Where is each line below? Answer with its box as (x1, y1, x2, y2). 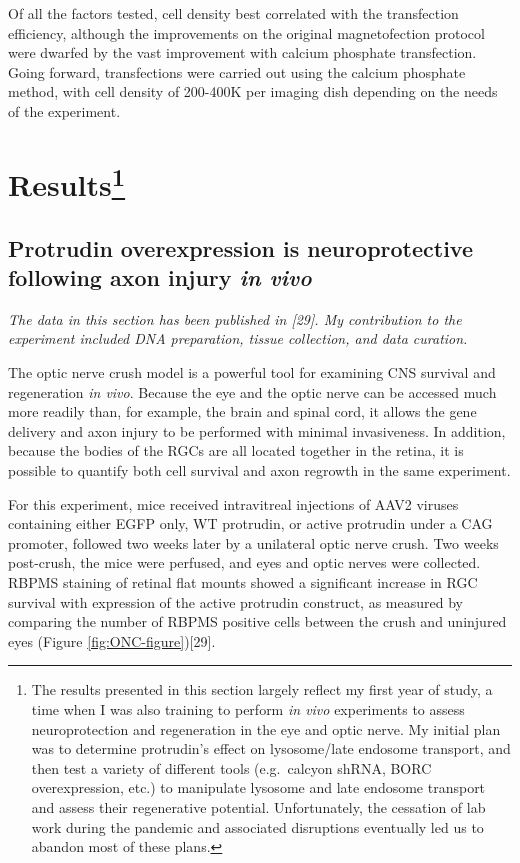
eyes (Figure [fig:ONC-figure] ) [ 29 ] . (8, 630, 216, 651)
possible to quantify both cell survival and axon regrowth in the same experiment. (8, 460, 511, 481)
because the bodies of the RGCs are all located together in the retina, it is (8, 440, 464, 461)
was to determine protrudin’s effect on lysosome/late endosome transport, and (31, 738, 511, 759)
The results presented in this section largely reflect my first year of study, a (31, 679, 493, 700)
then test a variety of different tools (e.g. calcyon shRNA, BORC (31, 757, 432, 778)
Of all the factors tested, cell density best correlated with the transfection (8, 3, 459, 23)
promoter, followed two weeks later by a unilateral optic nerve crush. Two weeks (8, 532, 499, 553)
